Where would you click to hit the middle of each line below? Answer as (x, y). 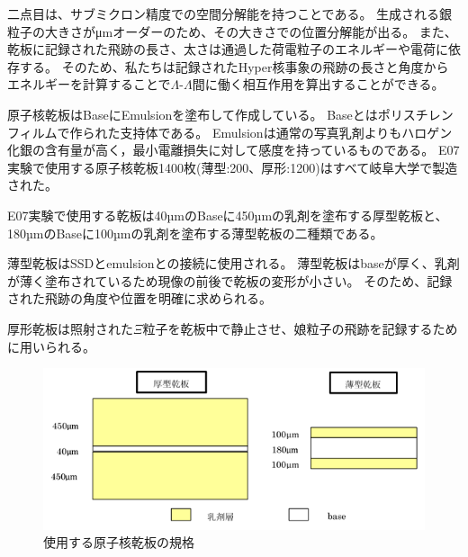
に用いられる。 (51, 346)
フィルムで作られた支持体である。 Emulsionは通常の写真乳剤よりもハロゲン (230, 132)
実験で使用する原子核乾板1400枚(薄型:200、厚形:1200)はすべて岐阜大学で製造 (233, 167)
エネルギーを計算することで (89, 84)
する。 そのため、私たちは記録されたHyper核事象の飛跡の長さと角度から (234, 66)
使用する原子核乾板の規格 (119, 542)
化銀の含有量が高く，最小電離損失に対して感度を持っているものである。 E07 (234, 150)
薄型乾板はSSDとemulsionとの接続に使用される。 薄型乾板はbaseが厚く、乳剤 (234, 263)
